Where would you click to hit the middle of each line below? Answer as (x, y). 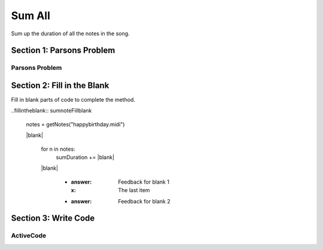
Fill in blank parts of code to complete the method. (73, 100)
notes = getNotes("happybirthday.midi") (75, 124)
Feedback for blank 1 (144, 182)
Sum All (31, 16)
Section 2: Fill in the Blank (60, 85)
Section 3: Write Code (53, 218)
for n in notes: (58, 149)
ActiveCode (29, 236)
